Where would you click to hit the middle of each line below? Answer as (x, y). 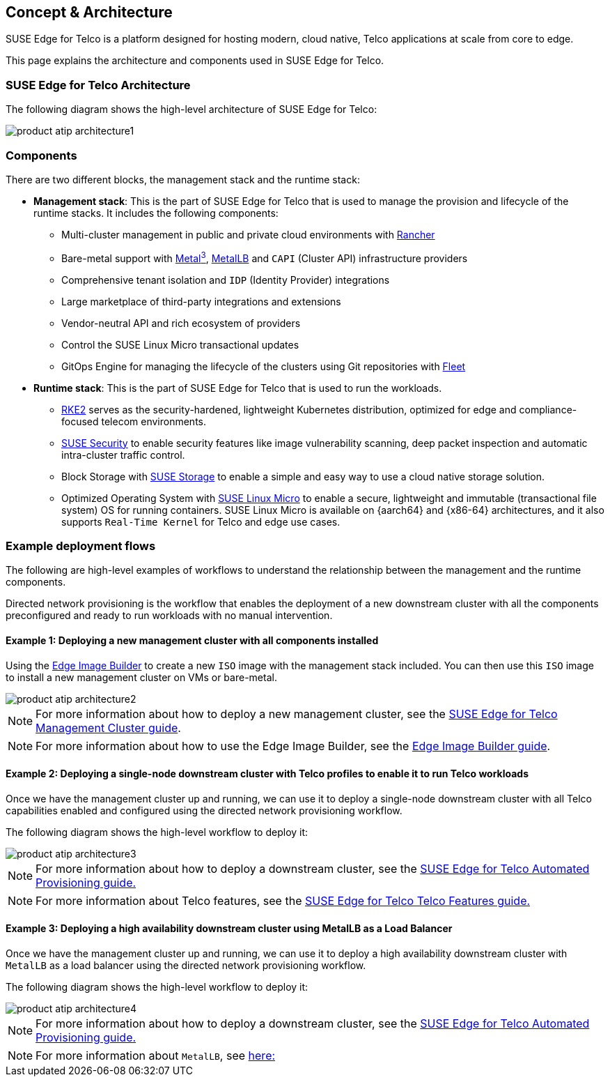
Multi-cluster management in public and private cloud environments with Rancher (248, 234)
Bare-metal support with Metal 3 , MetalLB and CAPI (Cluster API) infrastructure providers (265, 257)
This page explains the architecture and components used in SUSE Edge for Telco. (195, 61)
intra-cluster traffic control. (123, 455)
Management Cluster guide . (108, 727)
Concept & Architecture (89, 12)
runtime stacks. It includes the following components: (156, 213)
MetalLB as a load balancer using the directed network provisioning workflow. (186, 965)
